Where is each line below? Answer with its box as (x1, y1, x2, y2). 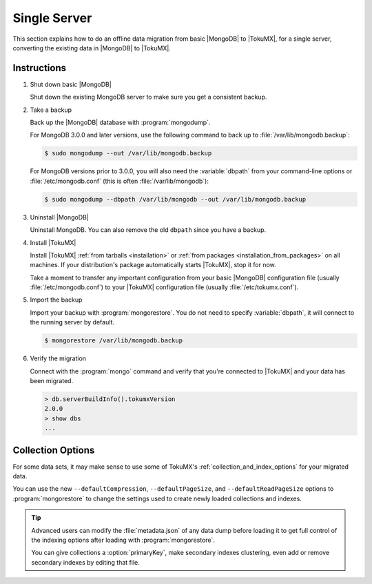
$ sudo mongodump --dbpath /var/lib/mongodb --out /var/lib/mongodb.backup (44, 195, 307, 203)
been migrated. (30, 377, 74, 385)
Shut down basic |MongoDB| (30, 80, 112, 88)
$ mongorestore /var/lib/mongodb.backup (44, 337, 183, 344)
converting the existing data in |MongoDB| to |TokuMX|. (12, 43, 172, 52)
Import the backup (30, 295, 83, 304)
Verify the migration (30, 354, 86, 362)
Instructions (12, 62, 67, 74)
